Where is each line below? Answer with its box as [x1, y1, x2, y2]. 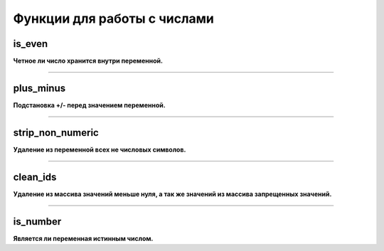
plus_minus [13, 82, 66, 94]
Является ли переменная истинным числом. [13, 234, 154, 242]
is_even [13, 38, 48, 50]
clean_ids [13, 171, 57, 183]
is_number [13, 215, 62, 228]
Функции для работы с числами [13, 11, 215, 26]
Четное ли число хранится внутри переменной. [13, 57, 164, 65]
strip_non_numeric [13, 127, 99, 139]
